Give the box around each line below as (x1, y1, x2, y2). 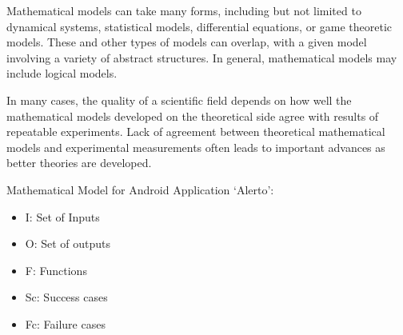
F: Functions (25, 261, 87, 278)
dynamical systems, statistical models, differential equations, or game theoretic (6, 18, 393, 34)
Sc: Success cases (25, 289, 108, 305)
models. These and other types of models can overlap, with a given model (6, 34, 367, 50)
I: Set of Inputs (25, 208, 100, 225)
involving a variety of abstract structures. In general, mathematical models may (6, 49, 397, 66)
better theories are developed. (6, 154, 152, 171)
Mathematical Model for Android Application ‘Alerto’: (6, 181, 274, 197)
